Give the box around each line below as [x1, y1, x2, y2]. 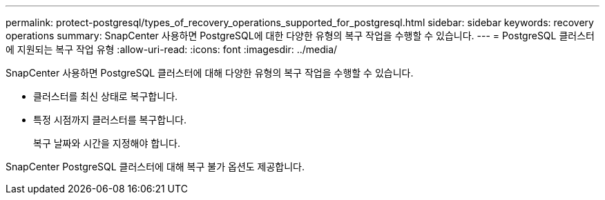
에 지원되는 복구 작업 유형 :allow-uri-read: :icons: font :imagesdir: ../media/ [6, 43, 338, 55]
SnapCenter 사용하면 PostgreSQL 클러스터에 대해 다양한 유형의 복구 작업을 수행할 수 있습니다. [6, 67, 414, 79]
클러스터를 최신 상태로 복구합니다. [33, 90, 178, 102]
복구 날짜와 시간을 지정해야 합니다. [33, 137, 180, 149]
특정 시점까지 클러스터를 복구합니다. [33, 114, 186, 126]
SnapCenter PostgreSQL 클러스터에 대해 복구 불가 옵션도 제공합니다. [6, 161, 305, 172]
